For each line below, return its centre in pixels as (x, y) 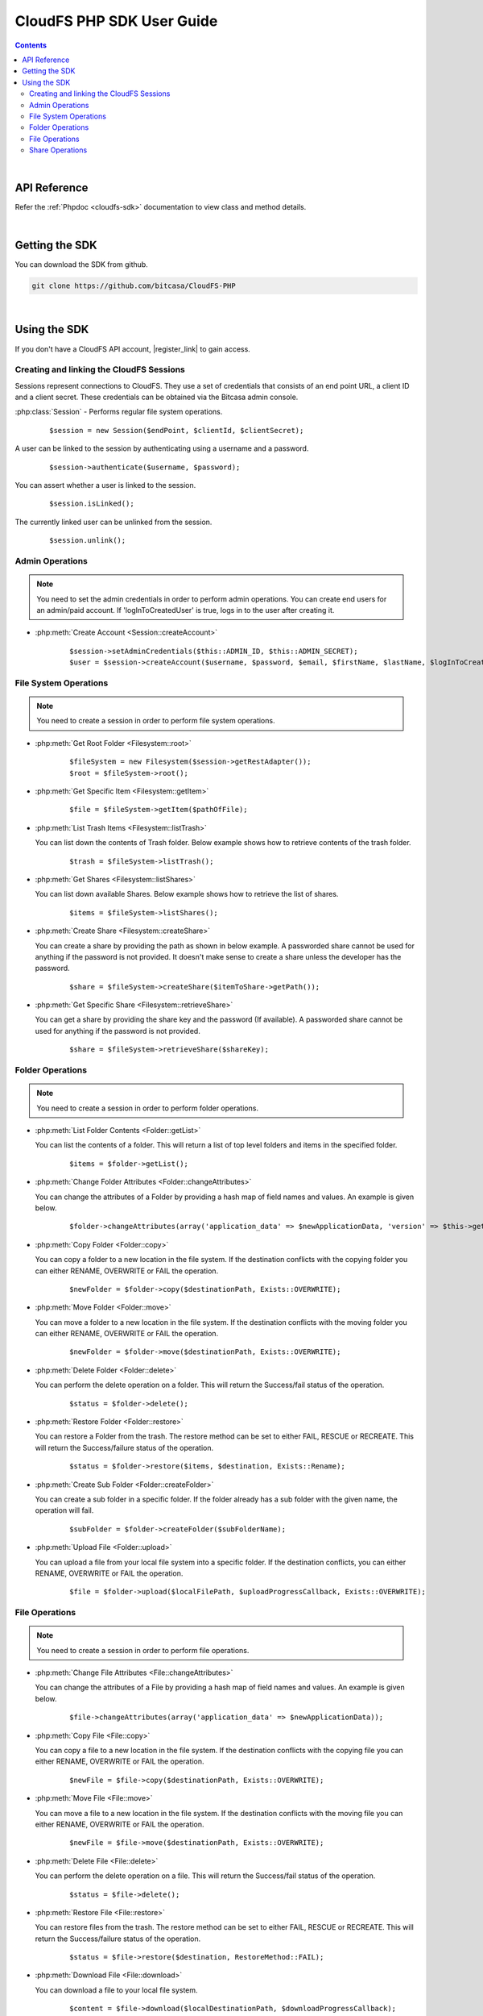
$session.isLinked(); (92, 504)
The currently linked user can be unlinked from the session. (114, 522)
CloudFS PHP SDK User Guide (116, 21)
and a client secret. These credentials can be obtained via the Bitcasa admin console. (157, 397)
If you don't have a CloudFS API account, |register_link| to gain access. (133, 349)
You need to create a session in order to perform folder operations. (148, 1108)
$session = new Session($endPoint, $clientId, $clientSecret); (177, 430)
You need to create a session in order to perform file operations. (143, 1650)
